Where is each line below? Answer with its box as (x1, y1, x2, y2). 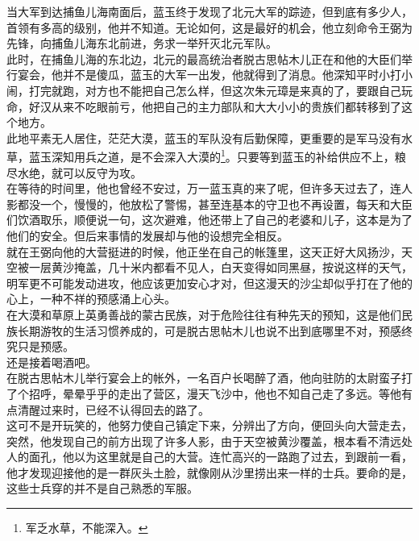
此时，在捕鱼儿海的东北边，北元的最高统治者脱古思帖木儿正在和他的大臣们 (6, 50, 401, 67)
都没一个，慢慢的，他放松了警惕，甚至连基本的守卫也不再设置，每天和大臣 (17, 195, 413, 212)
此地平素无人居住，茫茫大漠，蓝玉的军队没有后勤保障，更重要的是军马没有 (6, 129, 401, 146)
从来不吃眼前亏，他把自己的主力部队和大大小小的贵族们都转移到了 (51, 98, 401, 114)
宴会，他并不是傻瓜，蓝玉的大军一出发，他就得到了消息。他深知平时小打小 (17, 66, 413, 83)
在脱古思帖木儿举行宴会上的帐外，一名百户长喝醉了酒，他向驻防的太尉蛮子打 (6, 369, 413, 386)
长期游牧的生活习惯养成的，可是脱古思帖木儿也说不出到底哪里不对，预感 (17, 322, 401, 339)
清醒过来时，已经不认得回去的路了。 (17, 401, 209, 418)
